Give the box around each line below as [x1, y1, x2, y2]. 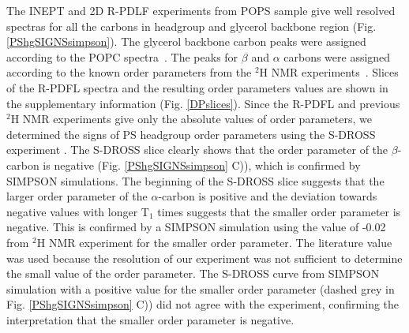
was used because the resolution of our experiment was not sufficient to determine [6, 249, 403, 266]
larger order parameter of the [6, 188, 148, 204]
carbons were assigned [283, 48, 391, 65]
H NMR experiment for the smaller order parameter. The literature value [36, 234, 392, 250]
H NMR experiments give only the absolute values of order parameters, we [10, 110, 372, 127]
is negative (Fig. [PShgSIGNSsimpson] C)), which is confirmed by [43, 156, 361, 173]
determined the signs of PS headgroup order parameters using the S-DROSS [6, 125, 376, 142]
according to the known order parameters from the [6, 64, 252, 80]
